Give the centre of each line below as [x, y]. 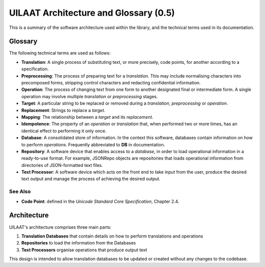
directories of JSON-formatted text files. [62, 165]
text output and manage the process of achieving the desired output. [91, 179]
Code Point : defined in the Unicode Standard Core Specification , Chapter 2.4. [100, 201]
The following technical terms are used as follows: [60, 53]
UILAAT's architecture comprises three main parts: [60, 227]
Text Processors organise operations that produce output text [84, 250]
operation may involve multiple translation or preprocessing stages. [90, 96]
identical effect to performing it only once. [64, 131]
